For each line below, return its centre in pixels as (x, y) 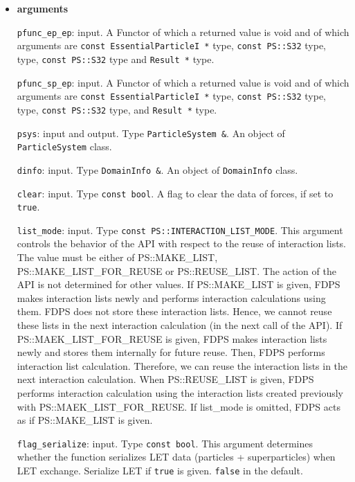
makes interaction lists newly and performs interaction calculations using (171, 297)
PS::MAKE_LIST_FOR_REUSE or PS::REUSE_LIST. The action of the (176, 270)
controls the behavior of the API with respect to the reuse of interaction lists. (181, 243)
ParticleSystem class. (64, 146)
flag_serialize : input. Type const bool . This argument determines (165, 443)
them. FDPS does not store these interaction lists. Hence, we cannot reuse (174, 311)
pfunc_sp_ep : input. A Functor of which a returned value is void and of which (183, 82)
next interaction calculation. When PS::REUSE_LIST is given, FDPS (165, 379)
